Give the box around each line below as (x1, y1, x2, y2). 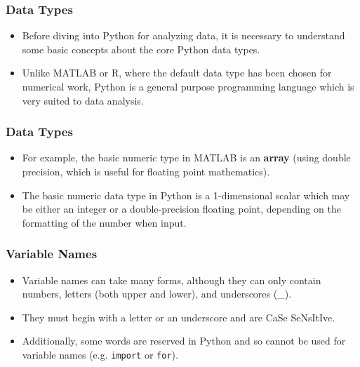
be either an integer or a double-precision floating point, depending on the (22, 201, 341, 216)
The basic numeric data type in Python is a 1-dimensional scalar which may (22, 187, 350, 202)
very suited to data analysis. (22, 93, 144, 107)
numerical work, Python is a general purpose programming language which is (22, 79, 354, 93)
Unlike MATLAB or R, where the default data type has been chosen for (22, 65, 332, 80)
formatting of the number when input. (22, 215, 187, 229)
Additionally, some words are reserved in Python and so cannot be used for (22, 333, 346, 348)
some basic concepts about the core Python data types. (22, 41, 260, 56)
